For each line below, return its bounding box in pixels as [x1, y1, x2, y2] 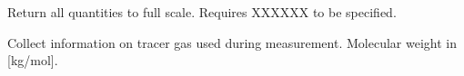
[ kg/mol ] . [7, 51, 58, 70]
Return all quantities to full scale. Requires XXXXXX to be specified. [7, 3, 397, 21]
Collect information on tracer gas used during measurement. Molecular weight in [7, 33, 457, 52]
